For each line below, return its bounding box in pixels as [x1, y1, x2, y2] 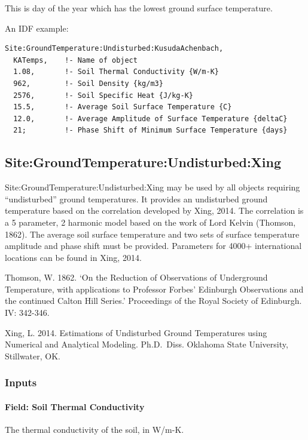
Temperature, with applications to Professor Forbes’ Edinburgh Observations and [5, 282, 304, 295]
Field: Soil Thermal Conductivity [5, 400, 145, 413]
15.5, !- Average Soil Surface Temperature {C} [13, 103, 232, 112]
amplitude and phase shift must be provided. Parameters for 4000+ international [5, 239, 302, 252]
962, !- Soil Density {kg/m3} [13, 79, 163, 88]
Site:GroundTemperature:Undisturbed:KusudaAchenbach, [5, 44, 224, 53]
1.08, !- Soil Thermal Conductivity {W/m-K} [13, 67, 219, 76]
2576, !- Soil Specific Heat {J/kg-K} [13, 91, 193, 100]
